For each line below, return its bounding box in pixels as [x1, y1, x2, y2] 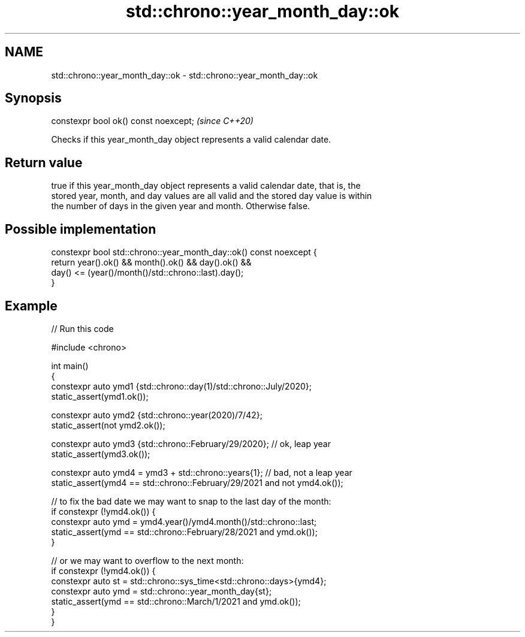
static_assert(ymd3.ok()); [51, 448, 150, 459]
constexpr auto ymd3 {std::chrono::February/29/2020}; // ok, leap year [51, 438, 331, 449]
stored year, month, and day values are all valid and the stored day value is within [51, 191, 372, 201]
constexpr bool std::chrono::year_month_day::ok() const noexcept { [51, 247, 317, 258]
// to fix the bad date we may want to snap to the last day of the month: [51, 496, 331, 506]
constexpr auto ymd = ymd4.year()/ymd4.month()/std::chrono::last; [51, 516, 317, 527]
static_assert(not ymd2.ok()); [51, 419, 165, 430]
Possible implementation [5, 221, 156, 237]
